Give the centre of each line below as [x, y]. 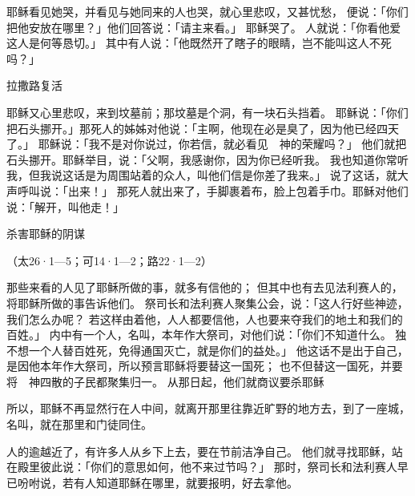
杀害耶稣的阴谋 [46, 234]
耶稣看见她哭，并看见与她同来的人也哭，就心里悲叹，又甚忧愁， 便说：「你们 [207, 11]
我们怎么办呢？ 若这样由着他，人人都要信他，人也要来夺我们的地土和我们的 [205, 319]
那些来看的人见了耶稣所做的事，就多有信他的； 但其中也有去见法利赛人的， [205, 287]
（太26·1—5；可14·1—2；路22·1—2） [109, 260]
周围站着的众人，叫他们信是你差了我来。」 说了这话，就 [252, 175]
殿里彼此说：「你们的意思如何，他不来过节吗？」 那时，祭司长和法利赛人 [207, 467]
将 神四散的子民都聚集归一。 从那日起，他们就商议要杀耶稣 [165, 381]
